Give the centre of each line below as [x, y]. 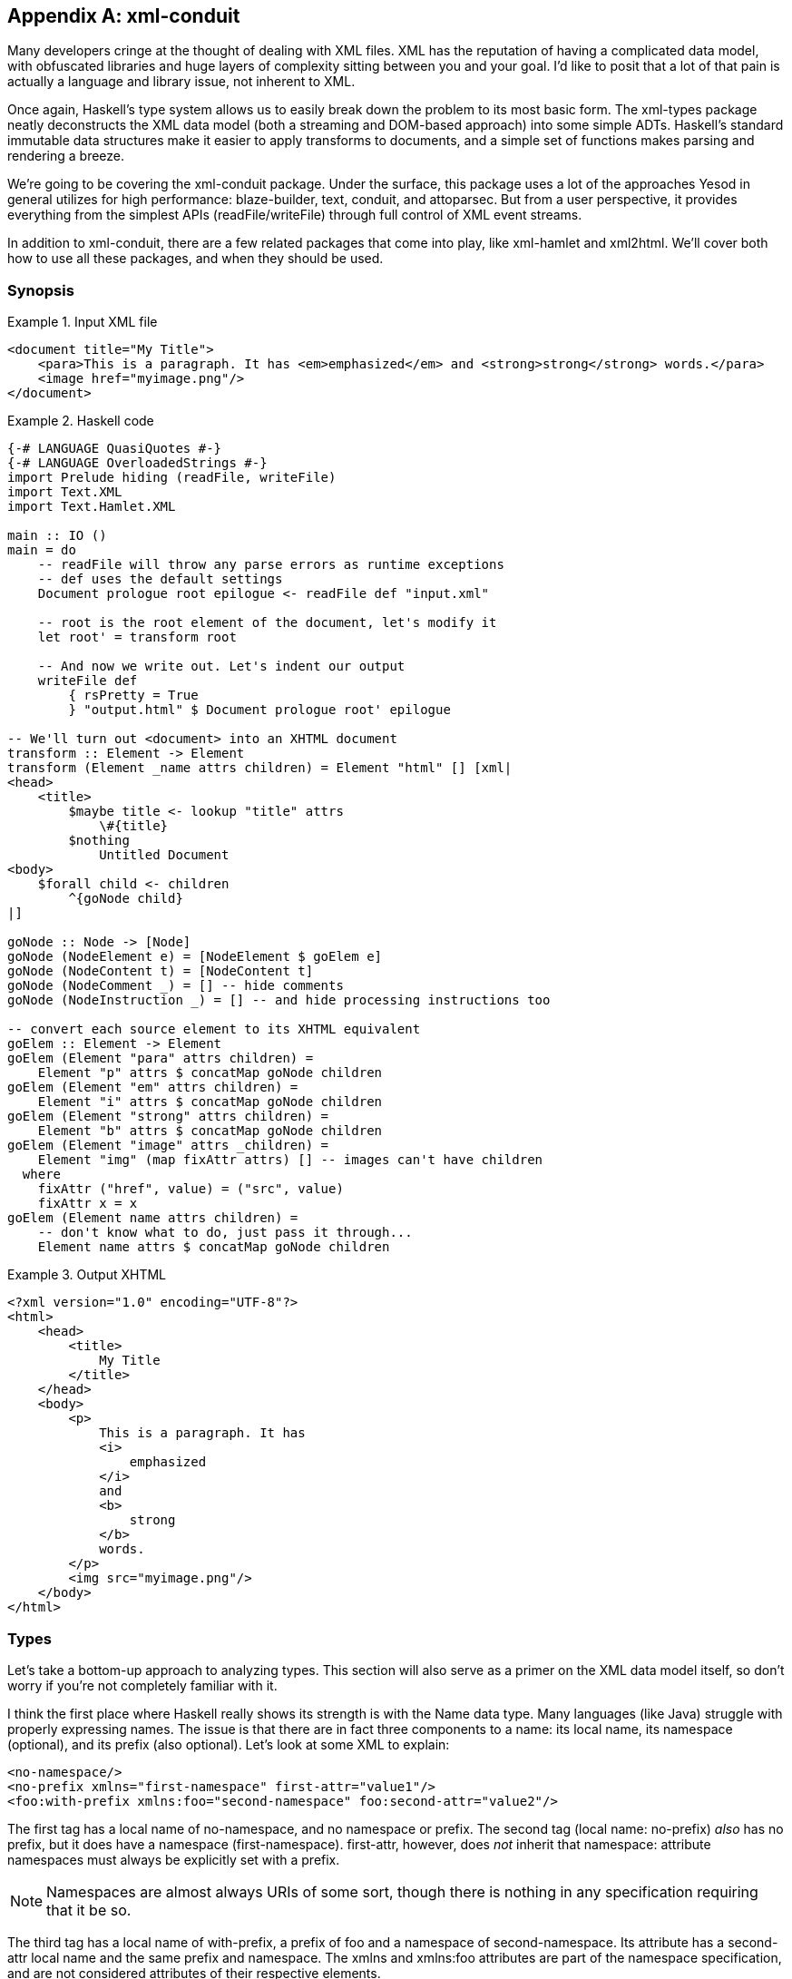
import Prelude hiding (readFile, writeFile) [172, 478]
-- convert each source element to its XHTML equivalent [214, 1029]
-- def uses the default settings [160, 579]
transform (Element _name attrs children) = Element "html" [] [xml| [260, 768]
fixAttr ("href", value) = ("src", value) [191, 1189]
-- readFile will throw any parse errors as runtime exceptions [271, 565]
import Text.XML [65, 492]
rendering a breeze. [66, 156]
